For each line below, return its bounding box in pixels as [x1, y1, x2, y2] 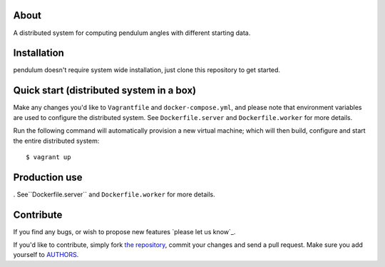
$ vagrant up [26, 153, 71, 161]
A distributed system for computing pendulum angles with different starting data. [13, 29, 251, 37]
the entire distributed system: [13, 136, 100, 145]
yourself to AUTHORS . [13, 251, 79, 259]
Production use [13, 171, 83, 183]
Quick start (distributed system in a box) [13, 84, 196, 96]
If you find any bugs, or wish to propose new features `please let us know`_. [13, 227, 236, 236]
